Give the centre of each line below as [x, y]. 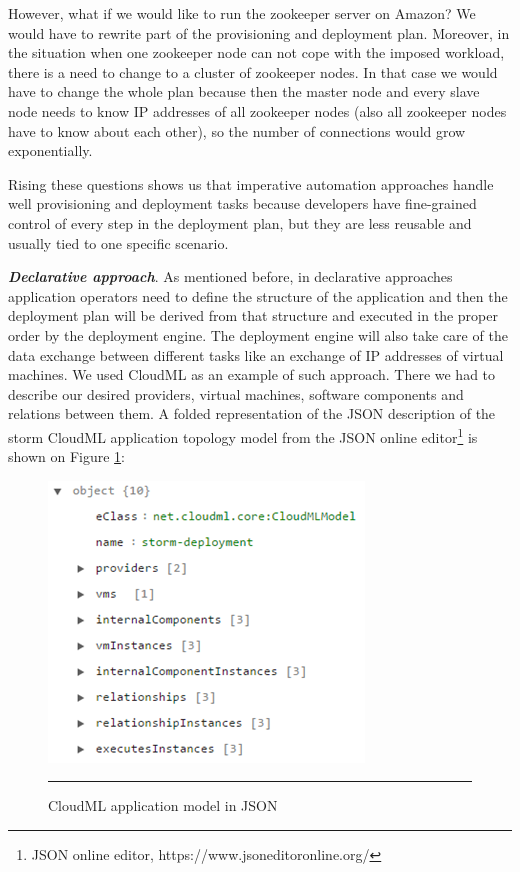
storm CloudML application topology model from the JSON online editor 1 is [243, 435]
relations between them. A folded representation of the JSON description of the [252, 413]
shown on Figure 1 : [66, 456]
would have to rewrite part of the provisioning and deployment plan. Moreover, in [259, 32]
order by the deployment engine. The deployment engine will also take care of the [258, 334]
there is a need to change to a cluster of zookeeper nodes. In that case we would [253, 71]
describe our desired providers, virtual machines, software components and [236, 393]
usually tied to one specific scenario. [118, 242]
